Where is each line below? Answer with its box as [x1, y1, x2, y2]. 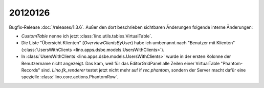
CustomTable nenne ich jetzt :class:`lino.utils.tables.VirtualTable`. [21, 33, 153, 39]
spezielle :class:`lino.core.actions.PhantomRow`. [21, 74, 119, 80]
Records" [21, 67, 40, 73]
